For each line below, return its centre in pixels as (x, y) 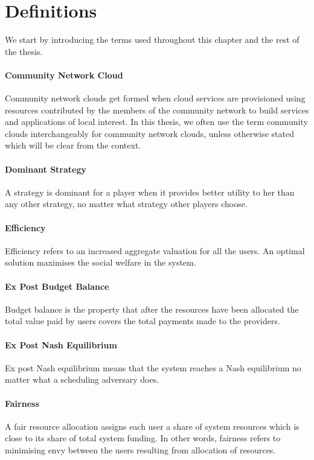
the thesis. (24, 51)
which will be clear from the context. (73, 145)
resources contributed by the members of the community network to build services (157, 110)
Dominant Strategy (46, 169)
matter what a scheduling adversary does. (82, 379)
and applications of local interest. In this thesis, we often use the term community (156, 122)
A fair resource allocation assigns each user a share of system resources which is (152, 426)
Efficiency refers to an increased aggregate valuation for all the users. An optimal (155, 250)
